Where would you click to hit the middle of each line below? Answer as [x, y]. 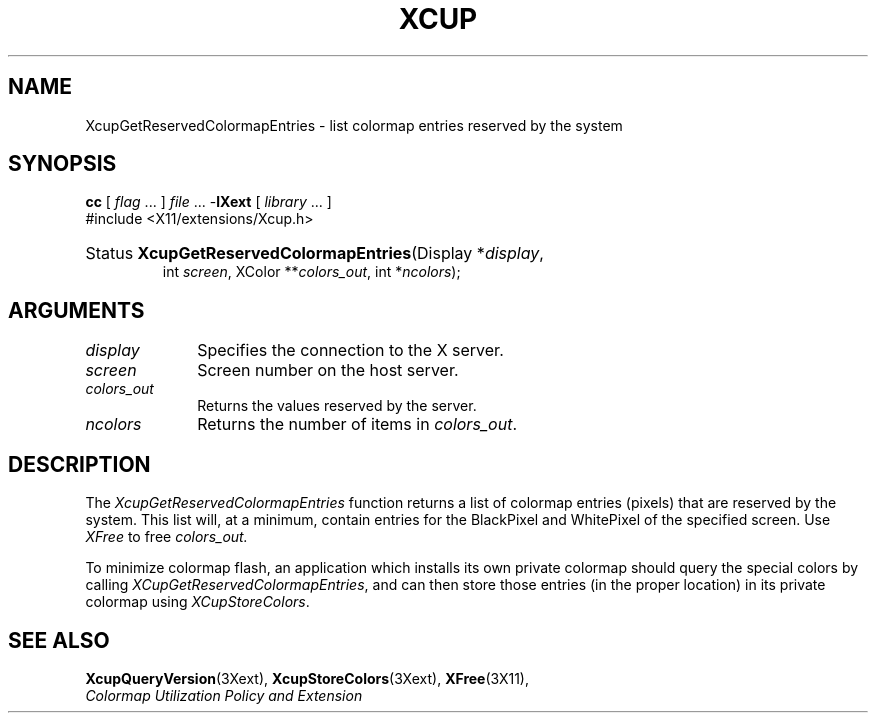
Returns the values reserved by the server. [337, 406]
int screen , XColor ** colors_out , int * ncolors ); [311, 272]
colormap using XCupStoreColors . [197, 602]
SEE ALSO [59, 640]
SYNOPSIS [62, 164]
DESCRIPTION [79, 464]
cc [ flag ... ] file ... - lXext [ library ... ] [208, 202]
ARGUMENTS [76, 310]
